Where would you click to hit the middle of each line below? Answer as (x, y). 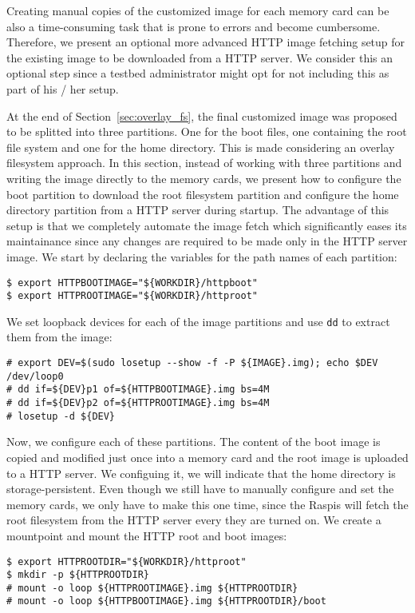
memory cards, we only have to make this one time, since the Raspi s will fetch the (207, 504)
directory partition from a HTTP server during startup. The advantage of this (198, 210)
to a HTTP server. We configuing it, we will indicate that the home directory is (201, 473)
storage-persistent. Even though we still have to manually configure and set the (200, 489)
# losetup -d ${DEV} (61, 416)
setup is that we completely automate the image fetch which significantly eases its (207, 225)
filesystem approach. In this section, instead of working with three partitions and (204, 163)
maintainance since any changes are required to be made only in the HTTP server (207, 241)
